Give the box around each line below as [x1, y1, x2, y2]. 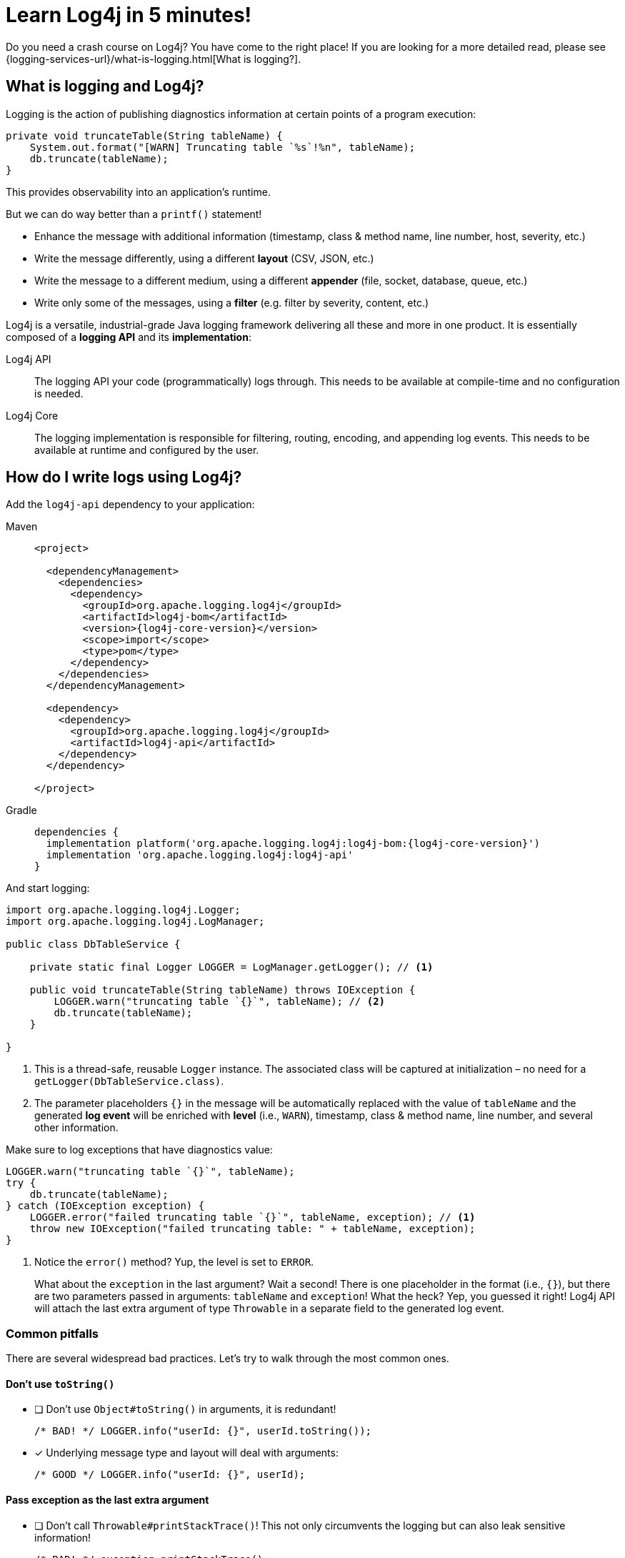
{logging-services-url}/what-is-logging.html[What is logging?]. [6, 52, 301, 65]
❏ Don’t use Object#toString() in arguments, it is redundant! [34, 1403, 336, 1416]
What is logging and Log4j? [6, 77, 204, 96]
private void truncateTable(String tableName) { [6, 129, 283, 142]
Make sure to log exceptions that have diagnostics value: [6, 1143, 273, 1156]
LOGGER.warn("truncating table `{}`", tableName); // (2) [54, 996, 386, 1008]
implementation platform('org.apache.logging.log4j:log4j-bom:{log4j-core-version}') [46, 838, 541, 850]
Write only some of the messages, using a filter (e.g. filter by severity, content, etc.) [34, 296, 429, 309]
